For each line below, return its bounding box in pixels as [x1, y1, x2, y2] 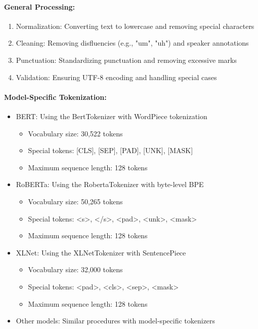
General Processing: [4, 1, 75, 12]
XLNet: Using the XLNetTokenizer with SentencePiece [16, 247, 186, 258]
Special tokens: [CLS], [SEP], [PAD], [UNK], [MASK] [28, 145, 193, 156]
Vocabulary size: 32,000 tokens [28, 264, 123, 275]
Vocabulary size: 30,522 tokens [28, 128, 123, 138]
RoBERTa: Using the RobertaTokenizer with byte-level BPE [16, 179, 204, 190]
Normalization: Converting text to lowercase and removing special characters [16, 20, 254, 31]
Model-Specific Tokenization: [4, 91, 107, 102]
